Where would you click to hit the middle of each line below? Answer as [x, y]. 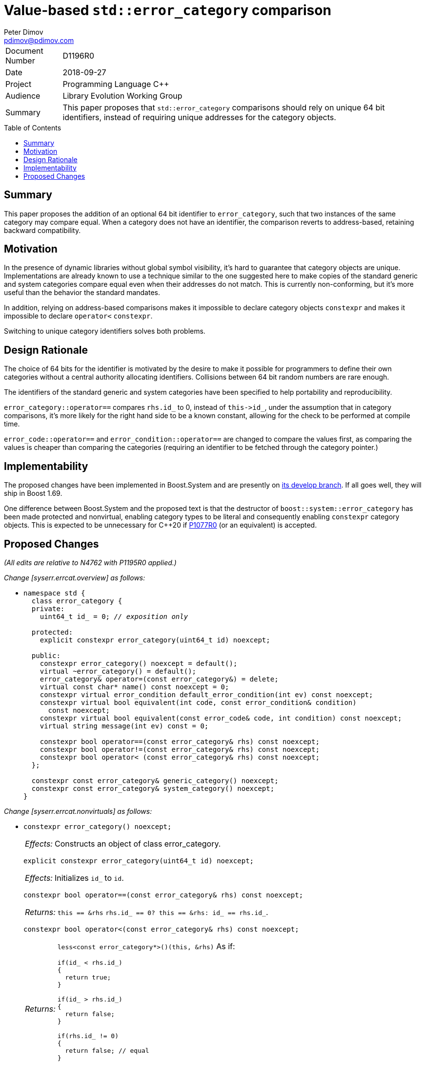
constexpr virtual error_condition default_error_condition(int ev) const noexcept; [206, 694]
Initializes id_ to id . [89, 878]
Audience [23, 96]
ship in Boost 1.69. [33, 493]
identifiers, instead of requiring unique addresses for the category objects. [199, 117]
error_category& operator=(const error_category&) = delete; [159, 679]
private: [48, 608]
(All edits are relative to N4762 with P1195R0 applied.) [90, 562]
